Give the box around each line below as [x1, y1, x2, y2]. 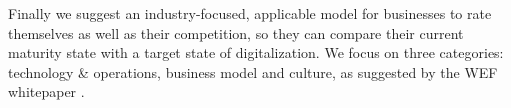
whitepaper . [8, 81, 85, 102]
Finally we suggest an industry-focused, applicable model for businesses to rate [8, 3, 492, 23]
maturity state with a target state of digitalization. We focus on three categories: [8, 42, 504, 63]
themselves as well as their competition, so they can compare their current [8, 22, 464, 43]
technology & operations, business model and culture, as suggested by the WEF [8, 61, 498, 82]
